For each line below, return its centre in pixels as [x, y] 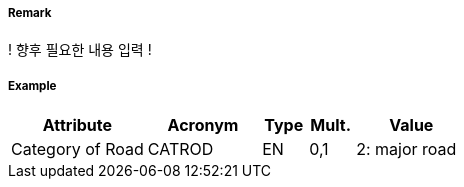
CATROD [180, 149]
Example [32, 85]
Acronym [203, 125]
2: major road [406, 149]
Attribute [77, 125]
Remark [30, 13]
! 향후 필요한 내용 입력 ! [80, 50]
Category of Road [77, 149]
